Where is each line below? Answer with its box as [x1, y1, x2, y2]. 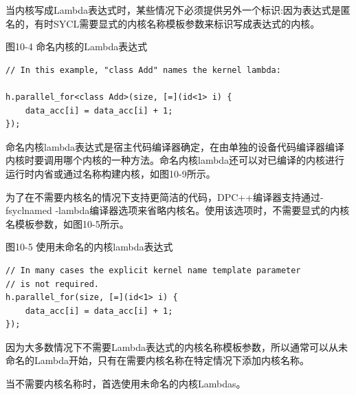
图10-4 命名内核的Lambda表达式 [5, 39, 148, 54]
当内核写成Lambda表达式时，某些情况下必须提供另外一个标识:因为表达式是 [5, 3, 341, 17]
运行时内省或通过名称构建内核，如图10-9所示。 [5, 166, 216, 180]
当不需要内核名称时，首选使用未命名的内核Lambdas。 [5, 376, 246, 391]
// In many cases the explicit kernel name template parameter [5, 265, 301, 275]
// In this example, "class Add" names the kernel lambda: [5, 65, 281, 75]
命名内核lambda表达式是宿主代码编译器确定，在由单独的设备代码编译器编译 [5, 139, 345, 153]
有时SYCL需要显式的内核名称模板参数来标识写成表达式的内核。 [34, 16, 320, 30]
